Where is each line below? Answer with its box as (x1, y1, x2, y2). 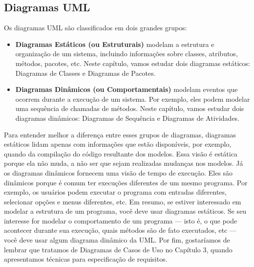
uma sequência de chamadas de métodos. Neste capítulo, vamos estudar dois (15, 103, 244, 113)
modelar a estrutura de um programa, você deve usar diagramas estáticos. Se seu (4, 206, 247, 216)
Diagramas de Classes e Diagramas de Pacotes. (15, 67, 156, 78)
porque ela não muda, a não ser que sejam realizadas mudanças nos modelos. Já (4, 158, 243, 168)
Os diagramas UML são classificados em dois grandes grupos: (4, 22, 187, 33)
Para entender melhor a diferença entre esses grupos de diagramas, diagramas (4, 129, 236, 139)
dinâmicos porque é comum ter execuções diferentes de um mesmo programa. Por (4, 177, 248, 187)
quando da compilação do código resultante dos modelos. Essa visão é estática (4, 148, 237, 158)
